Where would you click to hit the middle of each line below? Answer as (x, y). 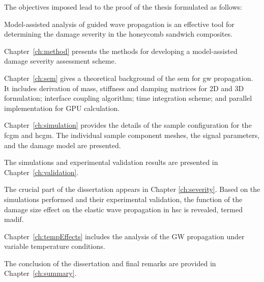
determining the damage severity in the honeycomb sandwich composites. (119, 34)
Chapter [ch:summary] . (40, 273)
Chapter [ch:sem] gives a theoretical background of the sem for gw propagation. (129, 78)
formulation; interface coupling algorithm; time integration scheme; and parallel (128, 98)
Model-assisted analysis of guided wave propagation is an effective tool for (119, 24)
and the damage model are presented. (63, 145)
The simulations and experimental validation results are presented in (111, 162)
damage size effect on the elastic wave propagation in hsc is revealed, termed (123, 209)
